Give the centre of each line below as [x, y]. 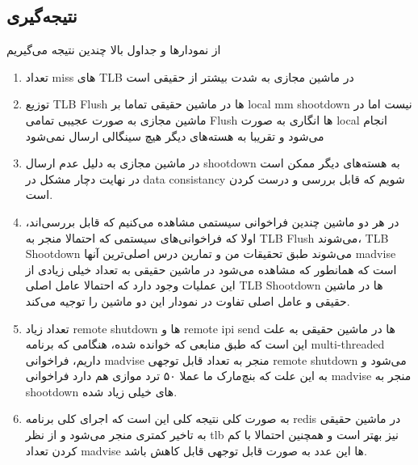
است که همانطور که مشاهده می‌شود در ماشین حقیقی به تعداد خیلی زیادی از [211, 269]
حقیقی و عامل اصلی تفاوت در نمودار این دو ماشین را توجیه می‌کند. [188, 300]
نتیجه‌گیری [42, 16]
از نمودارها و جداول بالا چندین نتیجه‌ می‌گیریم [114, 50]
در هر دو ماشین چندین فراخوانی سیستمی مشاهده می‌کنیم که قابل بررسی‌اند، [212, 221]
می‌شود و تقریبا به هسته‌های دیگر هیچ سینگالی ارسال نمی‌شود [175, 135]
